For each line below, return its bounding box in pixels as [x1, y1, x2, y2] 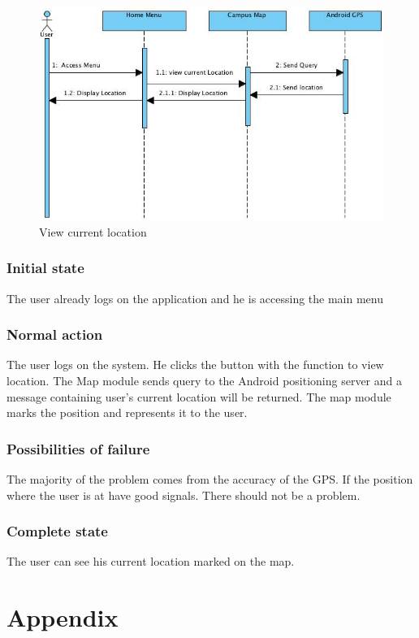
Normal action [6, 324, 103, 345]
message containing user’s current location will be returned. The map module [6, 388, 391, 405]
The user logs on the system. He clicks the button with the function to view [6, 356, 384, 373]
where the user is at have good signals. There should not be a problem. [6, 486, 361, 503]
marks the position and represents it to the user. [6, 404, 248, 421]
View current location [39, 223, 147, 240]
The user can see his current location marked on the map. [6, 553, 295, 570]
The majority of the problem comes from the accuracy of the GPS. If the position [6, 471, 413, 487]
